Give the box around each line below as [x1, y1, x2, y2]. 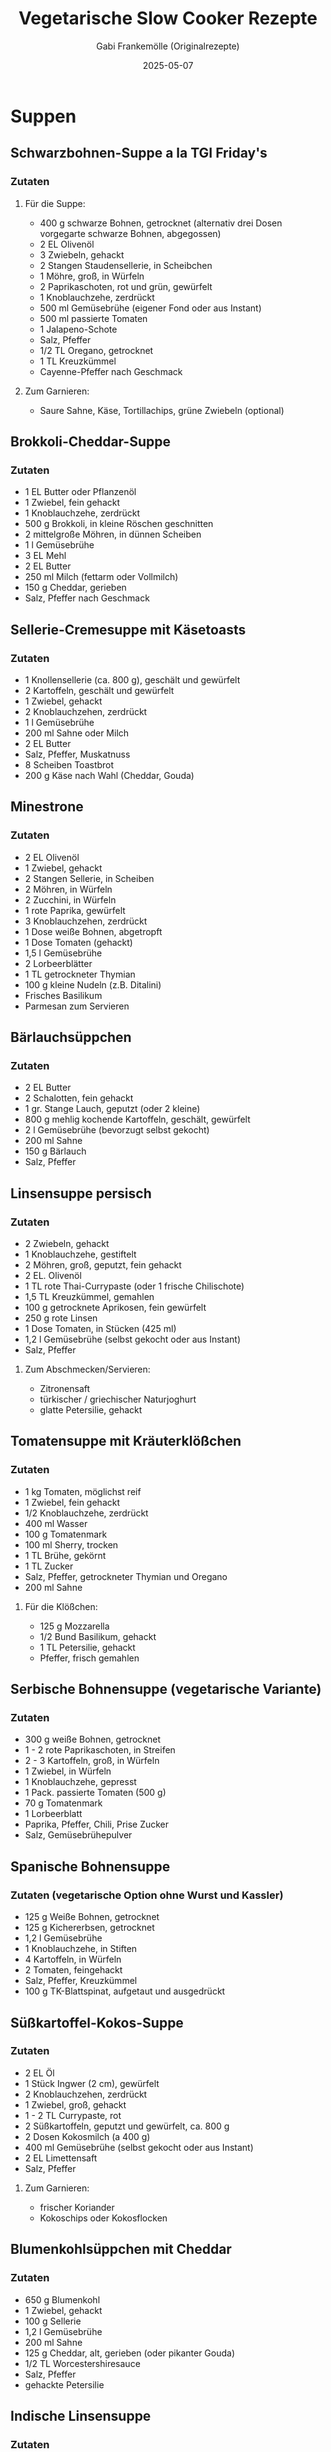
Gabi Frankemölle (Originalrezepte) [96, 40, 240, 52]
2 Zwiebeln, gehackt [24, 1238, 110, 1250]
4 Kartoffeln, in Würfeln [24, 1953, 122, 1966]
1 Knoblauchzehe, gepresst [24, 1776, 137, 1788]
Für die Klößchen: [24, 1600, 98, 1612]
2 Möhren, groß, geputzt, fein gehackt [24, 1259, 182, 1271]
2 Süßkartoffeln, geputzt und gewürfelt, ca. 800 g [24, 2120, 230, 2132]
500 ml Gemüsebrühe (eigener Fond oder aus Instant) [39, 302, 262, 314]
